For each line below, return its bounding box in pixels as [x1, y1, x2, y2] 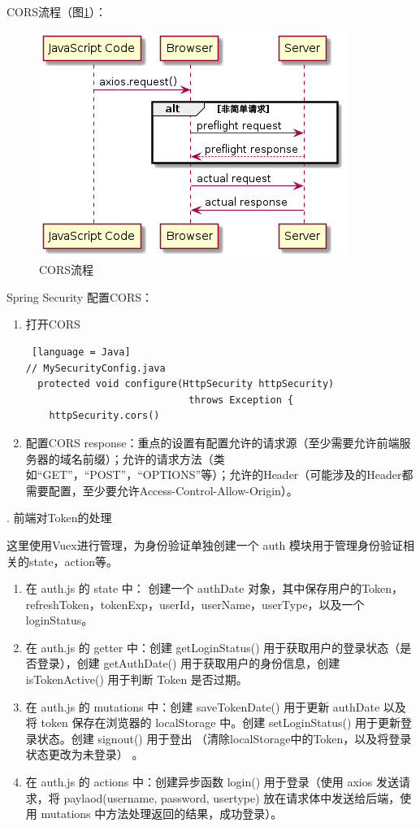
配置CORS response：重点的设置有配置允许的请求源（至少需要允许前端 [25, 433, 400, 450]
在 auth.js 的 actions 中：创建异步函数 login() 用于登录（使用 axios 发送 [25, 773, 399, 790]
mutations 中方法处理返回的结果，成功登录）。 [41, 805, 283, 822]
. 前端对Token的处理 [6, 509, 112, 526]
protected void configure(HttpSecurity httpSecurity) [37, 378, 335, 390]
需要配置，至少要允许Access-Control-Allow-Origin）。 [25, 481, 298, 498]
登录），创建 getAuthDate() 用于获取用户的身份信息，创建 [37, 655, 340, 672]
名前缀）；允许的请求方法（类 [71, 450, 225, 467]
